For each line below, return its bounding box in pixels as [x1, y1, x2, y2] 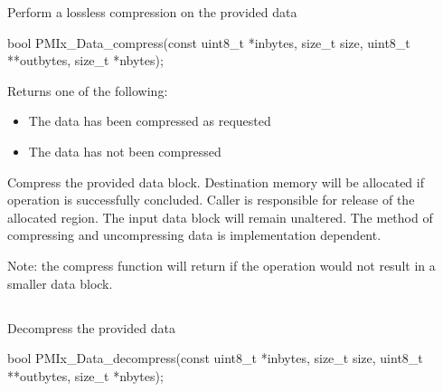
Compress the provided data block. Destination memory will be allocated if [7, 172, 424, 191]
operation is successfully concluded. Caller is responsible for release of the [7, 190, 415, 209]
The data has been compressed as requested [28, 111, 271, 130]
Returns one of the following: [7, 81, 168, 100]
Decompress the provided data [7, 318, 175, 337]
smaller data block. [7, 273, 113, 292]
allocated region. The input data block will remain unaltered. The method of [7, 207, 433, 226]
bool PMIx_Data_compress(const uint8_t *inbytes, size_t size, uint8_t [7, 33, 410, 52]
